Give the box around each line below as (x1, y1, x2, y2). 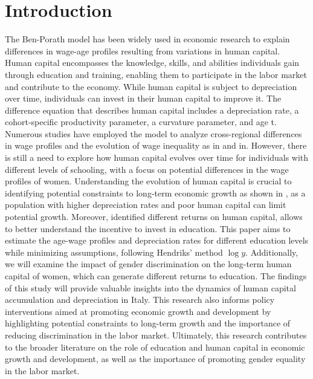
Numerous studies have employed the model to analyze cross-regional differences (5, 127, 302, 140)
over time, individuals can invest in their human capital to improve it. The (5, 92, 282, 105)
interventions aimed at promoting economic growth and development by (5, 305, 271, 317)
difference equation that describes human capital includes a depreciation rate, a (5, 103, 299, 116)
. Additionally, (245, 245, 298, 258)
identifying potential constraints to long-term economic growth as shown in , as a (5, 186, 306, 199)
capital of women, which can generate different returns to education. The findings (5, 270, 307, 282)
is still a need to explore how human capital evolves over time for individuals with (5, 151, 309, 164)
